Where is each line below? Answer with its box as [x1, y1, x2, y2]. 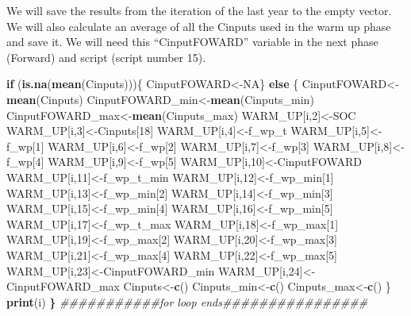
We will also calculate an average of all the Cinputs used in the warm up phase [6, 17, 391, 34]
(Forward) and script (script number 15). [6, 48, 206, 65]
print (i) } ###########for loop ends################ [6, 293, 368, 310]
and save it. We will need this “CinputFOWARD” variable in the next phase [6, 33, 378, 50]
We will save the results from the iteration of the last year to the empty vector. [6, 2, 392, 18]
